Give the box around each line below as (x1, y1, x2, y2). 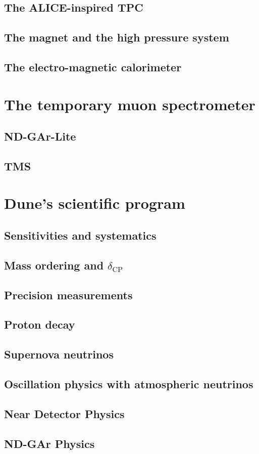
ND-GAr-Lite (4, 128, 76, 144)
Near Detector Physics (4, 405, 125, 421)
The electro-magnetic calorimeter (4, 59, 182, 74)
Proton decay (4, 316, 75, 332)
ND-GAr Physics (4, 435, 95, 451)
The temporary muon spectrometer (4, 94, 255, 114)
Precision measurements (4, 287, 133, 302)
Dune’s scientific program (4, 193, 185, 213)
